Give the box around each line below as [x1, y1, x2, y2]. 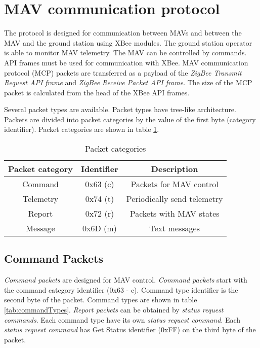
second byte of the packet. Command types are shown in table [4, 294, 197, 305]
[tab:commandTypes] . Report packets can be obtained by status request [4, 304, 224, 315]
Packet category [8, 163, 73, 175]
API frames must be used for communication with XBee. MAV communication [4, 57, 248, 67]
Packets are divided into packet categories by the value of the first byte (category [4, 114, 256, 124]
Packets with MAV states [129, 207, 220, 220]
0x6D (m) [82, 222, 117, 234]
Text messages [149, 222, 200, 234]
